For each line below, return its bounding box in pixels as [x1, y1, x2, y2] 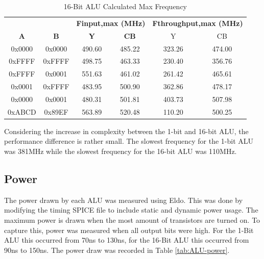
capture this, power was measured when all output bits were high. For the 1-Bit [4, 224, 254, 235]
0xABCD [8, 106, 36, 117]
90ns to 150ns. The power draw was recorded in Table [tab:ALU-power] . [4, 244, 230, 255]
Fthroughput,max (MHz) [152, 17, 243, 28]
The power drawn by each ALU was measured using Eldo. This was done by [4, 194, 243, 205]
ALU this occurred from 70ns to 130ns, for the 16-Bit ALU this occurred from [4, 235, 249, 245]
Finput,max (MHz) [76, 17, 146, 28]
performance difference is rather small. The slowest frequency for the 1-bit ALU [4, 136, 254, 146]
